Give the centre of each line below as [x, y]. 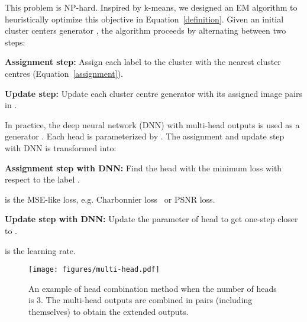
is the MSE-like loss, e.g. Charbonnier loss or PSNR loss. [110, 199]
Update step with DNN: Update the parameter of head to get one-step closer [151, 219]
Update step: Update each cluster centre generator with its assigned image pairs [153, 93]
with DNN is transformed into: [61, 147]
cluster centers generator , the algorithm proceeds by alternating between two [146, 30]
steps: [15, 42]
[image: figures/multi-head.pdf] [94, 270]
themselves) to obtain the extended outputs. [109, 311]
